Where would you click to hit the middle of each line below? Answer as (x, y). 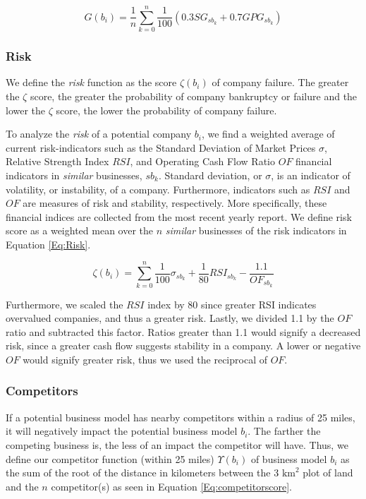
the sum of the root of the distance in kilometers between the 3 (142, 473)
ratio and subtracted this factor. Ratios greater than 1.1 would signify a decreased (183, 331)
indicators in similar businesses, (74, 175)
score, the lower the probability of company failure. (166, 110)
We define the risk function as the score (91, 82)
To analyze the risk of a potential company (99, 134)
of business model (289, 458)
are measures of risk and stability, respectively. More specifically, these (175, 203)
